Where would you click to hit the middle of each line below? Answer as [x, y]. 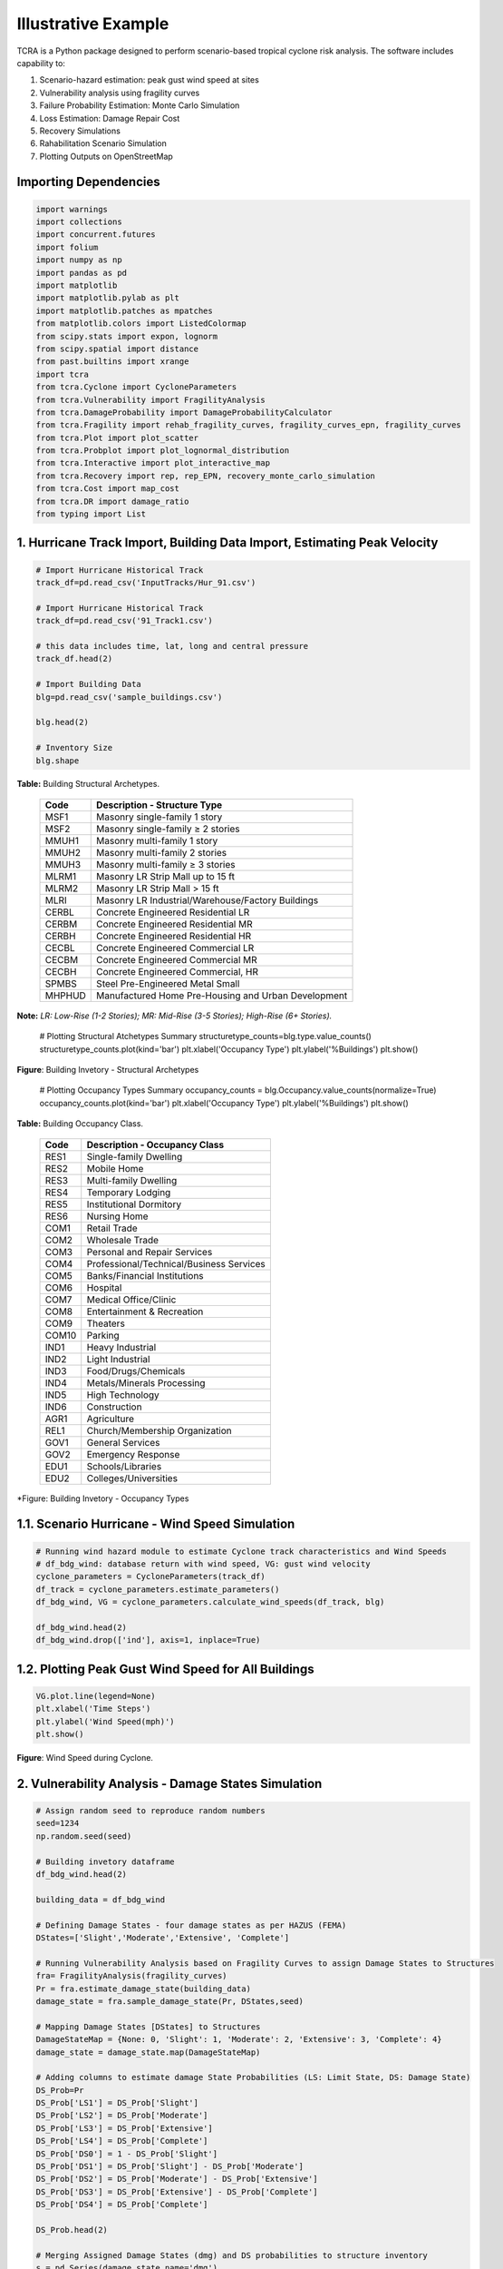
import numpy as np [79, 260]
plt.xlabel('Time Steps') [93, 1709]
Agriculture [111, 1419]
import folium [67, 247]
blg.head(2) [63, 722]
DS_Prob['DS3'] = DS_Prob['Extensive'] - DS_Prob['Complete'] [177, 2191]
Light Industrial [118, 1359]
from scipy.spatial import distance [117, 349]
